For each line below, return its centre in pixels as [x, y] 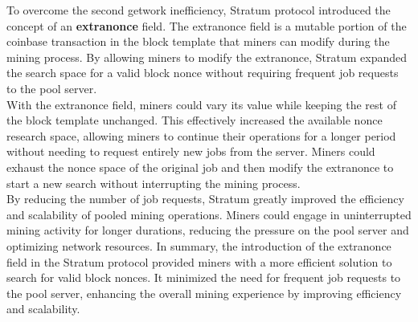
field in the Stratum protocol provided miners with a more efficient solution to [199, 261]
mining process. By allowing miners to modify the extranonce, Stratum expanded [207, 57]
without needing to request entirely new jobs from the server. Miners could [191, 151]
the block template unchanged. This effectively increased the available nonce [195, 120]
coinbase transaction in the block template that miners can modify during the [198, 41]
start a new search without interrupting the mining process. [154, 183]
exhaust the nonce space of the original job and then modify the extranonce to [200, 167]
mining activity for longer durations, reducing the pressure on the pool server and [208, 230]
